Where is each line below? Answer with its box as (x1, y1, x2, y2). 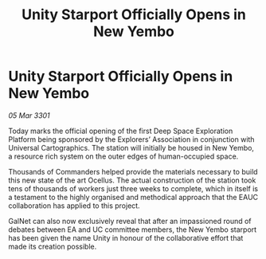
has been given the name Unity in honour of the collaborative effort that (8, 233, 244, 242)
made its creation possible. (8, 241, 97, 251)
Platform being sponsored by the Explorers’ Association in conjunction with (8, 134, 255, 144)
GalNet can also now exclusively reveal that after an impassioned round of (8, 216, 252, 226)
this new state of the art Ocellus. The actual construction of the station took (8, 175, 256, 185)
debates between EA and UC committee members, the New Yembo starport (8, 225, 257, 234)
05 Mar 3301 (8, 110, 50, 120)
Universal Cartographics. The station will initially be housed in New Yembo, (8, 143, 255, 152)
